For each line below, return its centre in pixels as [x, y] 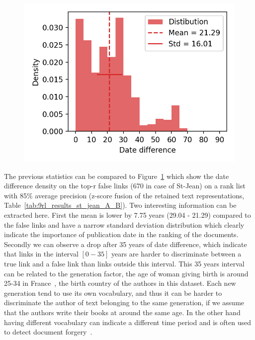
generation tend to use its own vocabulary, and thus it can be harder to [113, 293]
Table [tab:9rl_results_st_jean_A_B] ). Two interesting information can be [120, 205]
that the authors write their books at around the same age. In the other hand [122, 312]
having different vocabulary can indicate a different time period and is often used [127, 322]
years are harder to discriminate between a [176, 254]
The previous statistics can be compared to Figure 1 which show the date [117, 176]
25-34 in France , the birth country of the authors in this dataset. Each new [120, 283]
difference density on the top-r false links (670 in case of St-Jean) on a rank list [125, 186]
